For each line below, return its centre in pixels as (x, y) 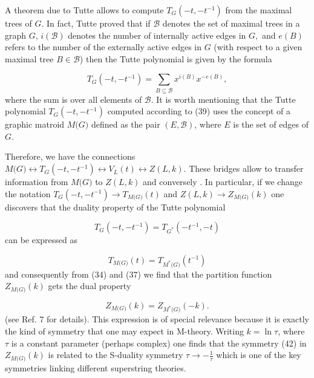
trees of (18, 23)
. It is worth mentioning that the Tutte (223, 99)
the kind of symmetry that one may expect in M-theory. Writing (124, 331)
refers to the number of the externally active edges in (103, 47)
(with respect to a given (258, 47)
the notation (28, 193)
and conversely (170, 182)
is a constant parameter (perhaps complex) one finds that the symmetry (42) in (159, 343)
